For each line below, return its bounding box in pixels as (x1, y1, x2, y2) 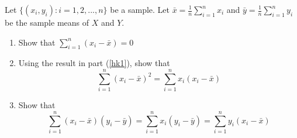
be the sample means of (5, 16, 89, 28)
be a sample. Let (110, 4, 170, 15)
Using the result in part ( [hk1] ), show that (18, 57, 170, 69)
